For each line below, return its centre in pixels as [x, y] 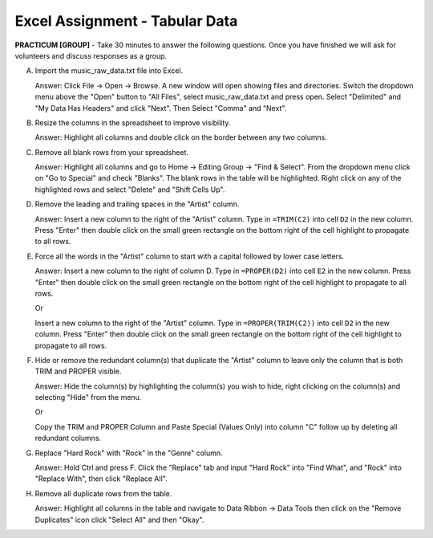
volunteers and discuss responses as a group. [91, 55]
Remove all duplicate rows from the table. [103, 493]
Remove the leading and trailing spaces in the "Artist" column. [137, 204]
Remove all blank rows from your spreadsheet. [111, 152]
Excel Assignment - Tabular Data [126, 21]
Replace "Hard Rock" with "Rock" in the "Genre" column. [129, 453]
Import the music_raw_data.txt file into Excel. [109, 71]
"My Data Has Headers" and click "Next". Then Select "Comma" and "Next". [161, 108]
